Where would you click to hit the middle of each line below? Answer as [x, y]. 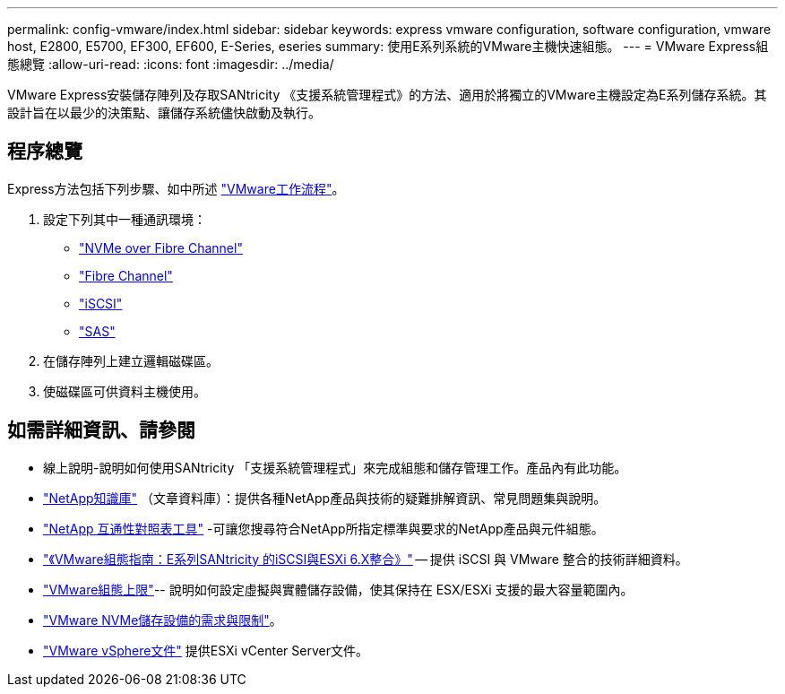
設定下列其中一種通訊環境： [125, 219]
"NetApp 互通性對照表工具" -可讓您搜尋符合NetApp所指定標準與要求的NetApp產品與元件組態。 [323, 528]
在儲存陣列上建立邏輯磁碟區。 [131, 360]
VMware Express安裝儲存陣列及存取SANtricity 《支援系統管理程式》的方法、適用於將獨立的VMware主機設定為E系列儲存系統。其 [387, 95]
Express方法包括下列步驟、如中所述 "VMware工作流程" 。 [176, 188]
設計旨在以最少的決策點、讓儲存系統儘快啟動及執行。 [164, 113]
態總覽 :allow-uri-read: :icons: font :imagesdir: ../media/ [171, 64]
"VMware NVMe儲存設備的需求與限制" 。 [163, 620]
